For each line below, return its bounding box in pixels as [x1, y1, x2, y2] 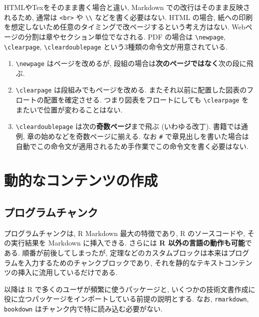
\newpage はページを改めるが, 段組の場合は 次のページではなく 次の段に [15, 58, 247, 68]
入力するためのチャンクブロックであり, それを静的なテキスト [24, 257, 225, 267]
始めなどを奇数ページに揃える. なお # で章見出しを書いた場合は [41, 130, 249, 141]
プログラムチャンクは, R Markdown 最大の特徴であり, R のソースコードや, [4, 227, 246, 238]
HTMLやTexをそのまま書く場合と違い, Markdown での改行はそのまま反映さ [4, 2, 250, 12]
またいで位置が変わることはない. [15, 104, 123, 114]
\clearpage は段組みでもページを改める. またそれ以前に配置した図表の [15, 84, 247, 95]
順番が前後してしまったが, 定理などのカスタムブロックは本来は [22, 247, 229, 257]
